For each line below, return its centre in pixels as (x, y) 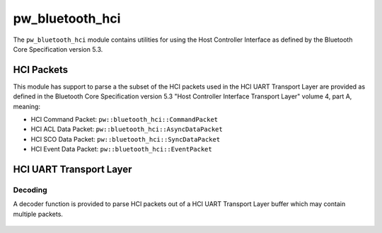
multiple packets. (38, 214)
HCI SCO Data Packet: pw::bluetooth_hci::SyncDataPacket (126, 139)
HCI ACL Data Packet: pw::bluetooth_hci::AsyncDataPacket (127, 129)
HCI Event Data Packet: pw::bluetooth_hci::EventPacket (121, 149)
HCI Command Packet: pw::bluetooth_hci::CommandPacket (125, 120)
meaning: (27, 106)
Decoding (30, 190)
